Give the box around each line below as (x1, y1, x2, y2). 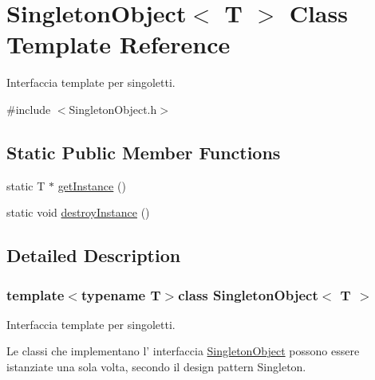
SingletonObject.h (69, 100, 157, 117)
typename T (81, 284, 161, 304)
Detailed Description (6, 243, 181, 268)
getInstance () (57, 177, 126, 194)
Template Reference (6, 28, 231, 61)
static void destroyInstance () (6, 204, 150, 221)
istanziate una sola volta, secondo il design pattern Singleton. (6, 358, 306, 375)
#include (6, 100, 51, 117)
